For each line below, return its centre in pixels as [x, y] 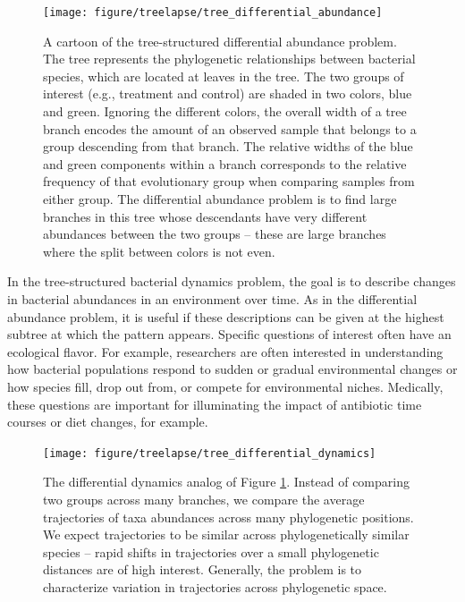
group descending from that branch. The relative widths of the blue [228, 146]
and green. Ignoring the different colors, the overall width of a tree [225, 111]
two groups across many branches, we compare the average [204, 499]
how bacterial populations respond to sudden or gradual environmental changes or [232, 369]
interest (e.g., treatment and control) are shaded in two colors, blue [228, 93]
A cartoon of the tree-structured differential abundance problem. [220, 41]
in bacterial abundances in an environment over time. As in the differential [212, 298]
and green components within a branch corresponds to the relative [225, 163]
